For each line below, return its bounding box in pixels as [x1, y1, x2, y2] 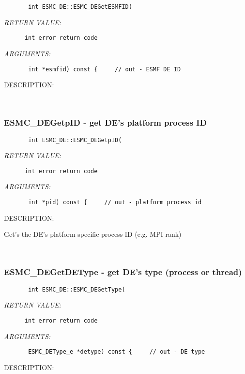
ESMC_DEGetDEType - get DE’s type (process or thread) [4, 266, 242, 278]
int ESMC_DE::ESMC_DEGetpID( [28, 136, 122, 144]
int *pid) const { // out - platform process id [28, 199, 202, 206]
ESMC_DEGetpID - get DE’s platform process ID [4, 116, 207, 129]
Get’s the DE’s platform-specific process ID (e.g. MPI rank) [4, 229, 182, 239]
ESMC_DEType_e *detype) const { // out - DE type [28, 348, 205, 356]
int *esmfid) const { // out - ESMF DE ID [28, 65, 181, 73]
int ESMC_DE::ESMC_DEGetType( [28, 286, 125, 293]
